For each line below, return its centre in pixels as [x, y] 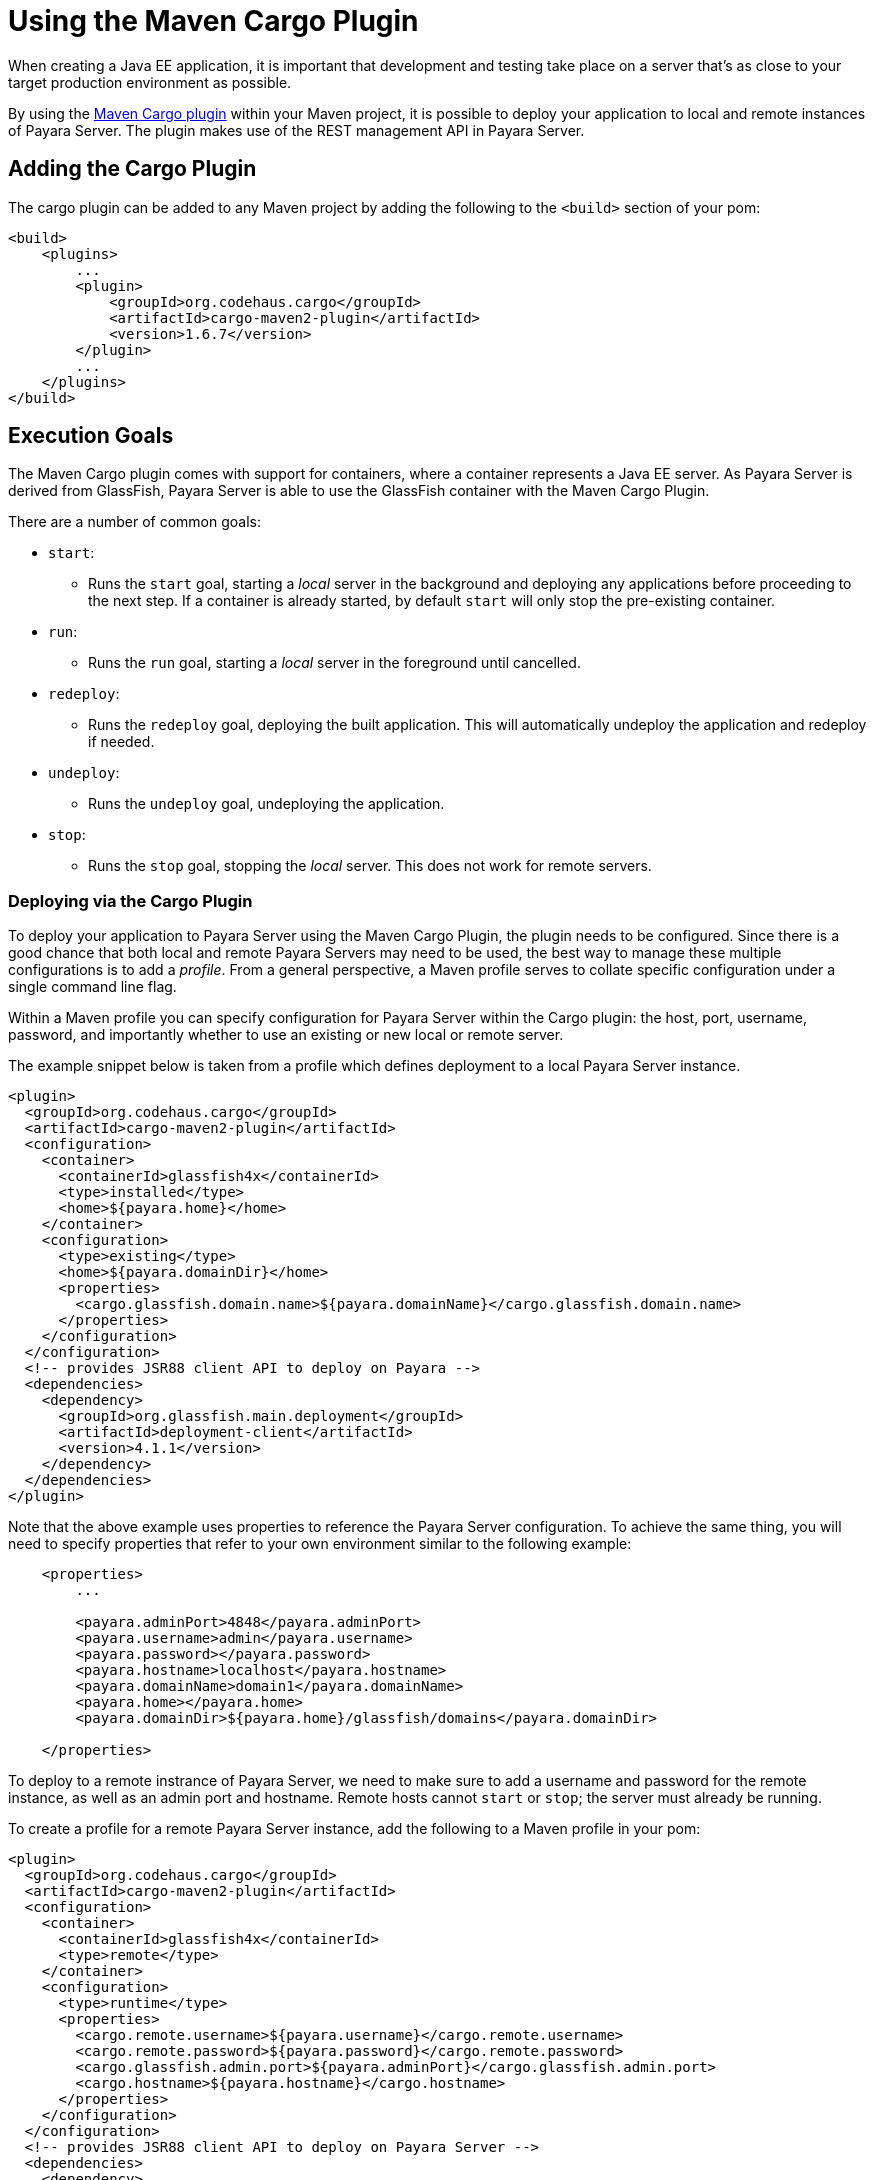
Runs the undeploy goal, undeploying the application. [266, 804]
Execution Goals [91, 436]
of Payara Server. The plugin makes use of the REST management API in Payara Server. [296, 130]
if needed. [121, 742]
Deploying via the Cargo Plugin [130, 900]
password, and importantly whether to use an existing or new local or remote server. [286, 1035]
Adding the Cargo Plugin [132, 169]
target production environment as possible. [150, 82]
